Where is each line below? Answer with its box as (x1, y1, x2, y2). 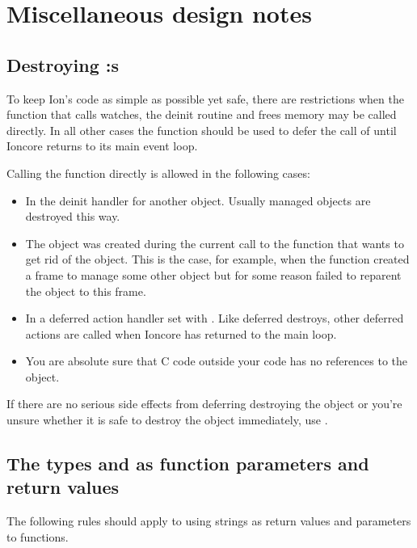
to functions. (6, 528, 69, 545)
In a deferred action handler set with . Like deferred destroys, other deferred (25, 310, 404, 327)
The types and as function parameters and (6, 451, 369, 476)
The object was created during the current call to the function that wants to (25, 234, 404, 251)
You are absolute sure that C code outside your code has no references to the (25, 352, 408, 369)
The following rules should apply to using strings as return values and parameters (6, 512, 411, 529)
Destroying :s (6, 52, 120, 77)
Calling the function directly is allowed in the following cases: (6, 164, 310, 181)
